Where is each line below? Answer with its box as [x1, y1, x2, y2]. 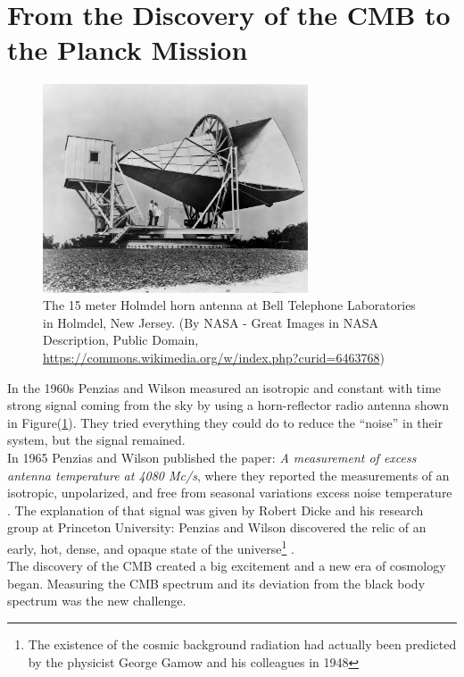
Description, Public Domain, [43, 330, 199, 349]
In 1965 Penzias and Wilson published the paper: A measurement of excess [7, 447, 417, 466]
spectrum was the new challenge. [7, 591, 186, 610]
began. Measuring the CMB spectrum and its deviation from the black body [7, 573, 426, 592]
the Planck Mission [7, 31, 248, 68]
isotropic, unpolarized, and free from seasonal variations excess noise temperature [7, 483, 452, 502]
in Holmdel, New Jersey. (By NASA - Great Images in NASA [43, 313, 378, 331]
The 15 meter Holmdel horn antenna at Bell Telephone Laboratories [43, 296, 416, 314]
